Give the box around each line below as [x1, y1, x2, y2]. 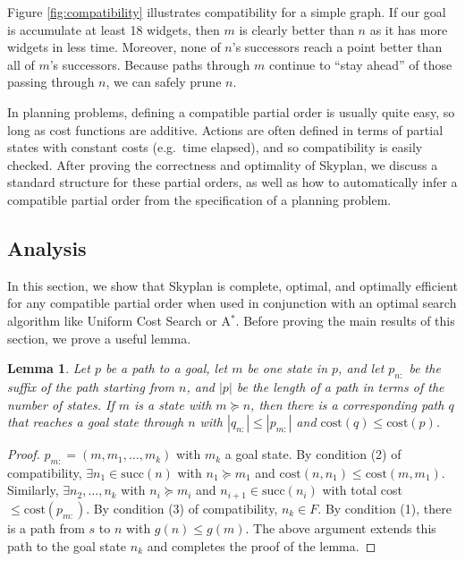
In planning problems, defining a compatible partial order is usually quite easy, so [7, 102, 455, 121]
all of [7, 55, 35, 73]
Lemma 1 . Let [7, 359, 90, 378]
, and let [338, 359, 385, 378]
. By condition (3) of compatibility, [86, 498, 278, 517]
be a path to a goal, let [105, 359, 228, 378]
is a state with [134, 395, 212, 413]
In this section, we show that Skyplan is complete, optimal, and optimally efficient [7, 276, 458, 294]
